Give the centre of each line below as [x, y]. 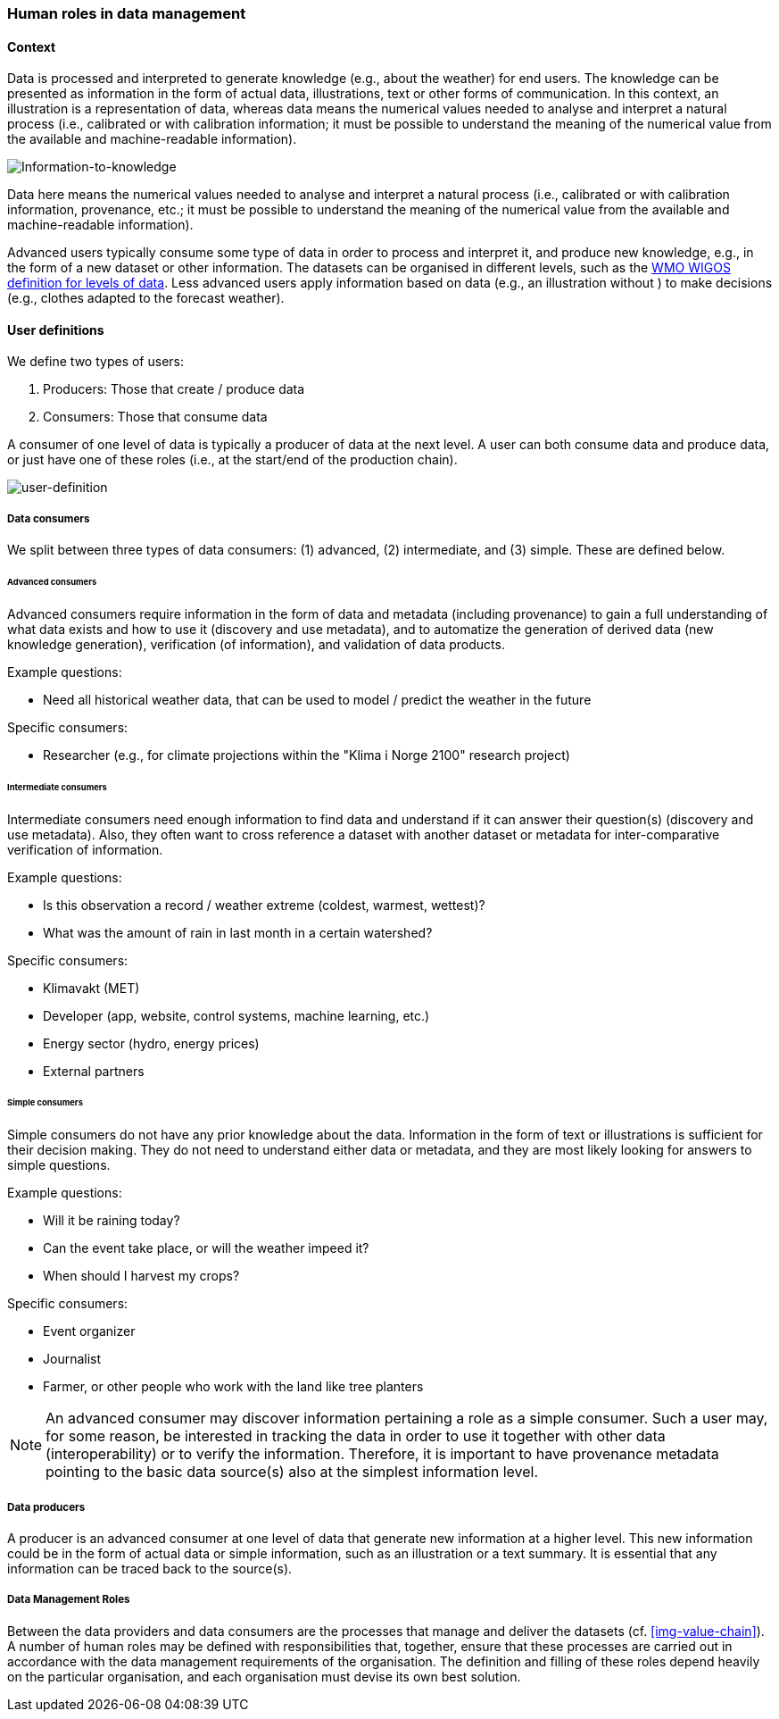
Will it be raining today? [112, 1221]
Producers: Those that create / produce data [174, 389]
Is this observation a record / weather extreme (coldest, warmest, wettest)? [264, 905]
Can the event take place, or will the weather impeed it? [206, 1248]
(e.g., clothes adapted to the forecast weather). [146, 298]
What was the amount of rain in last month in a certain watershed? [238, 932]
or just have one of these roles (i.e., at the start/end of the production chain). [232, 460]
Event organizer [89, 1331]
